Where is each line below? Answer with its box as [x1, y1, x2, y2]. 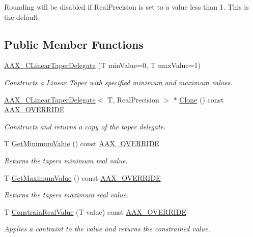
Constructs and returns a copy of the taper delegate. [4, 121, 166, 131]
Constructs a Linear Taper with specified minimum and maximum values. [4, 77, 233, 87]
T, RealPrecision [107, 94, 159, 105]
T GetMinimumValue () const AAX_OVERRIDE [4, 138, 159, 149]
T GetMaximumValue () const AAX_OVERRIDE [4, 172, 161, 183]
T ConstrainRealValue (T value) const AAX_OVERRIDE [4, 206, 187, 217]
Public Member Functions [4, 36, 144, 52]
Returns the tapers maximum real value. [4, 189, 129, 200]
